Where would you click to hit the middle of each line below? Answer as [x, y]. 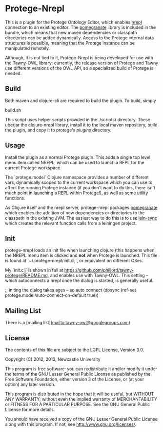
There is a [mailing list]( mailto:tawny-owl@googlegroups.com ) [68, 323]
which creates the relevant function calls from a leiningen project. [71, 223]
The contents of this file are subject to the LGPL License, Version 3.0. [75, 350]
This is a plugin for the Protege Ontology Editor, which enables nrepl [74, 22]
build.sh [13, 110]
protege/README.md [26, 276]
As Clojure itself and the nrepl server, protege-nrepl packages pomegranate [81, 207]
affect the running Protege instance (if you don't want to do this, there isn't [80, 187]
